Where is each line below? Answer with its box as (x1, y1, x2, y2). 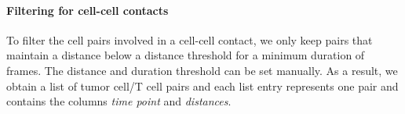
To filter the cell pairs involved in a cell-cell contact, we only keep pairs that (6, 31, 373, 48)
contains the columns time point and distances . (6, 93, 232, 109)
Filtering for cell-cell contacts (6, 2, 169, 18)
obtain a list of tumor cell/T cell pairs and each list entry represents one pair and (6, 77, 399, 94)
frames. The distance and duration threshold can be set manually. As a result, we (6, 62, 398, 78)
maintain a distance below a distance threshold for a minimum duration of (6, 47, 365, 63)
